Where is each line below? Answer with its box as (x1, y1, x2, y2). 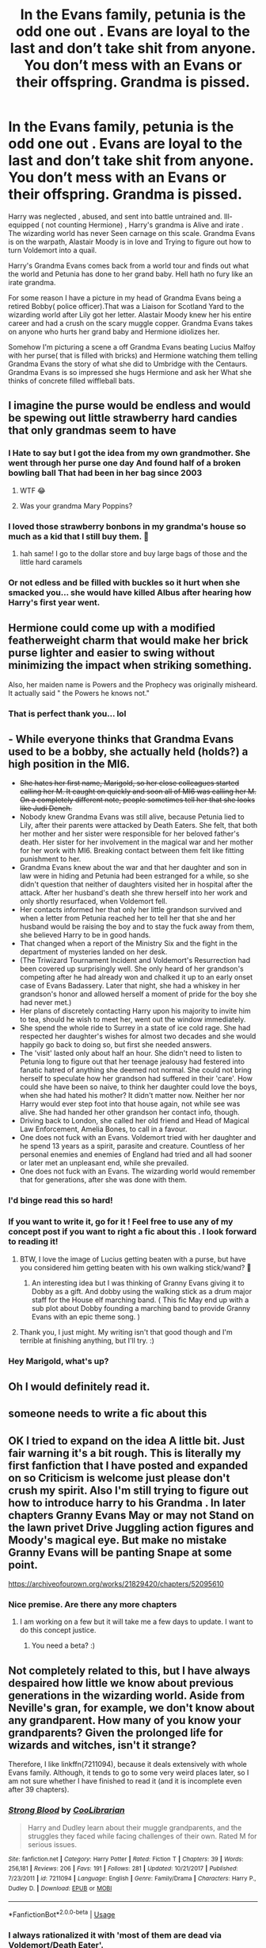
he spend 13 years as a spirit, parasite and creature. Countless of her (19, 1142, 245, 1151)
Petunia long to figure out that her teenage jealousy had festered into (19, 1057, 245, 1066)
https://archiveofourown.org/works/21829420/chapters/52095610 (8, 1579, 224, 1589)
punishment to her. (19, 854, 82, 864)
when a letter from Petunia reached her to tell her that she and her (19, 914, 236, 923)
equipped (8, 220, 40, 230)
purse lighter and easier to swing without (8, 646, 215, 660)
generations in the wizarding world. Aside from (8, 1688, 245, 1702)
